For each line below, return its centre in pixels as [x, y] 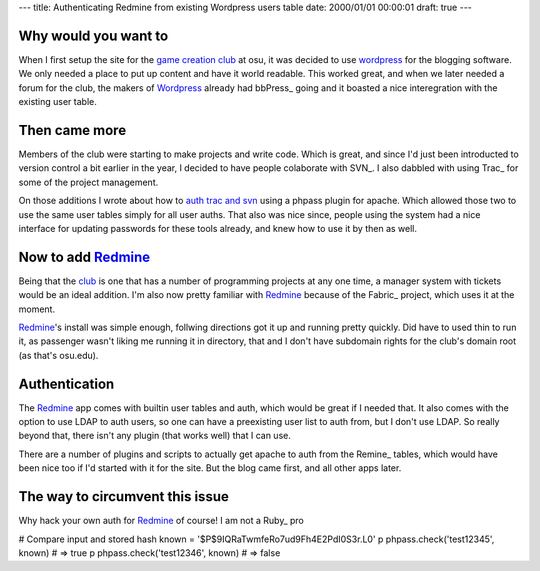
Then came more [72, 130]
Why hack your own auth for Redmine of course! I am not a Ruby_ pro [161, 521]
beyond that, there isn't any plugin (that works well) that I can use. [155, 436]
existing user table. [57, 102]
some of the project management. [88, 182]
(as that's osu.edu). [58, 355]
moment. [36, 309]
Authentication [66, 383]
